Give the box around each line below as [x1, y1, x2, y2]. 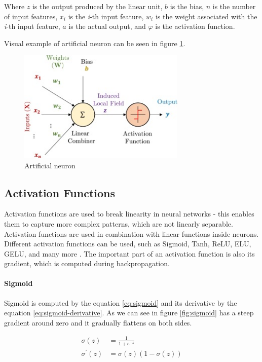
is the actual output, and [68, 21, 146, 31]
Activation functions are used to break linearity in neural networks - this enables [4, 208, 254, 219]
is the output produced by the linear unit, [32, 1, 163, 11]
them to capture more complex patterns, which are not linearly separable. [4, 218, 233, 229]
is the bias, [170, 1, 204, 11]
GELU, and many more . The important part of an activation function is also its [4, 248, 255, 259]
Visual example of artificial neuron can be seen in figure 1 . [4, 38, 185, 48]
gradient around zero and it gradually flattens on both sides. [4, 317, 192, 328]
